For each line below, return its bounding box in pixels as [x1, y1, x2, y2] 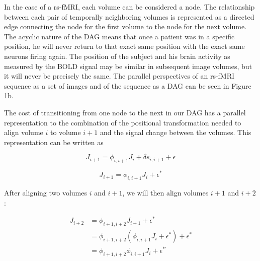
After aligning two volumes [4, 187, 88, 198]
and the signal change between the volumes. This [100, 127, 251, 138]
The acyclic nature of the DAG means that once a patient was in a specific [4, 31, 235, 41]
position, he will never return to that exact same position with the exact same [4, 41, 245, 51]
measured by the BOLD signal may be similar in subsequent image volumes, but [4, 60, 252, 71]
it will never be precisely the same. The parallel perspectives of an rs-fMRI [4, 71, 235, 81]
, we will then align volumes [122, 187, 209, 198]
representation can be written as [4, 137, 104, 147]
